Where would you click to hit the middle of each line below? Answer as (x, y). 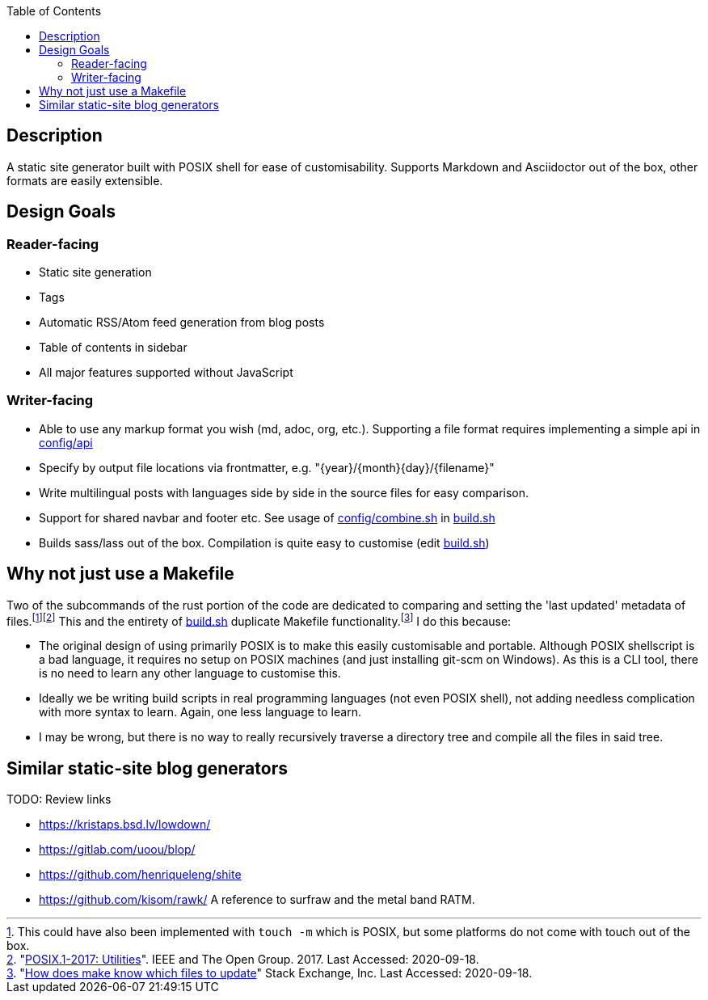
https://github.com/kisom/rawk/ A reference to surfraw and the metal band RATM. (257, 900)
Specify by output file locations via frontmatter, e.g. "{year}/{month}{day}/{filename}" (267, 467)
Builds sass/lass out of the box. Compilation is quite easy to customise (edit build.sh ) (264, 542)
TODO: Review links (59, 800)
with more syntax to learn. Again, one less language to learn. (200, 712)
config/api (66, 442)
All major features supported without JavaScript (166, 373)
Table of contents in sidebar (113, 348)
